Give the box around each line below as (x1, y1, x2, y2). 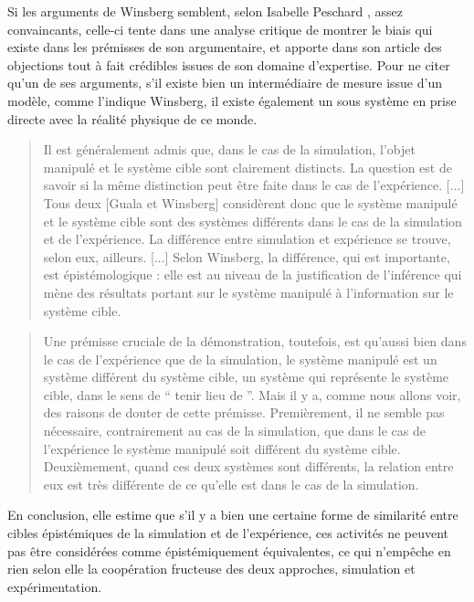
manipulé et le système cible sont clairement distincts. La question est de (43, 157, 452, 176)
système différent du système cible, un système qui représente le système (43, 367, 449, 386)
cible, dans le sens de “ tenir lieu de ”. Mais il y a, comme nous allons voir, (43, 385, 461, 404)
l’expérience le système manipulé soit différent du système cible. (43, 438, 401, 458)
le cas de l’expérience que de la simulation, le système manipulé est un (43, 349, 437, 368)
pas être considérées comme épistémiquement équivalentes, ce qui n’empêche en (7, 541, 451, 560)
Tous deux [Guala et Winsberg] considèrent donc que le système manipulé (43, 193, 458, 212)
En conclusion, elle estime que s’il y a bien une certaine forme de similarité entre (7, 505, 458, 524)
